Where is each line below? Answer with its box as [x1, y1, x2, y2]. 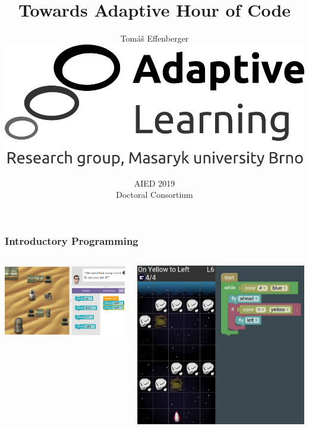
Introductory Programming [5, 233, 138, 248]
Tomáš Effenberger [120, 32, 189, 45]
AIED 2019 [134, 176, 175, 189]
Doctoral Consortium [116, 188, 193, 201]
